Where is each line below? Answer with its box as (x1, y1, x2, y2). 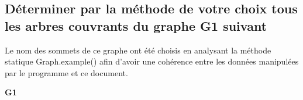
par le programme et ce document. (5, 66, 128, 78)
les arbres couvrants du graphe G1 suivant (5, 16, 267, 34)
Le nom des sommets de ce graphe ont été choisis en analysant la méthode (5, 44, 271, 56)
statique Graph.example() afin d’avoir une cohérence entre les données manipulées (5, 55, 299, 67)
